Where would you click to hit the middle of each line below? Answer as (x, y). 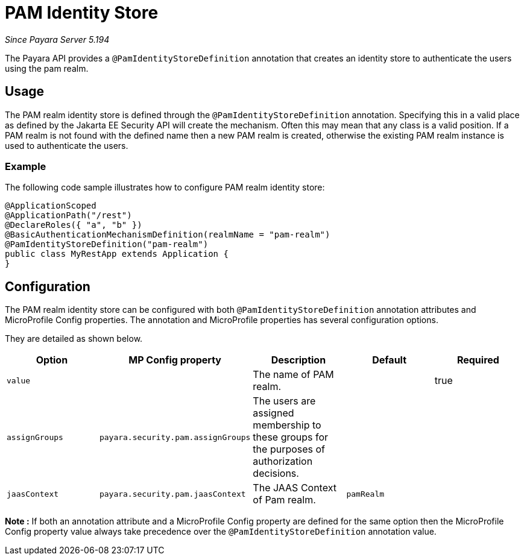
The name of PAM (293, 375)
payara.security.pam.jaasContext (172, 494)
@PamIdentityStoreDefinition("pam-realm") (107, 244)
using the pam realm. (47, 68)
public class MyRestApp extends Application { (117, 254)
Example (26, 166)
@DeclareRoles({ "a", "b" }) (74, 225)
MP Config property (175, 360)
